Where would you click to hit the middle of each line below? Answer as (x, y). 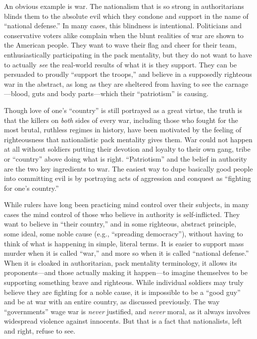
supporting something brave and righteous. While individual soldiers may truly (124, 282)
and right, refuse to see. (40, 331)
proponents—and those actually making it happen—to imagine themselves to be (126, 272)
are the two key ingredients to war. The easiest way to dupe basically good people (128, 168)
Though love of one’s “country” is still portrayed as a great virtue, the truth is (123, 110)
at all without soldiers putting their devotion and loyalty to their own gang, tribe (127, 149)
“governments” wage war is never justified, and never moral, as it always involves (127, 311)
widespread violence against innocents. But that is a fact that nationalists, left (123, 321)
